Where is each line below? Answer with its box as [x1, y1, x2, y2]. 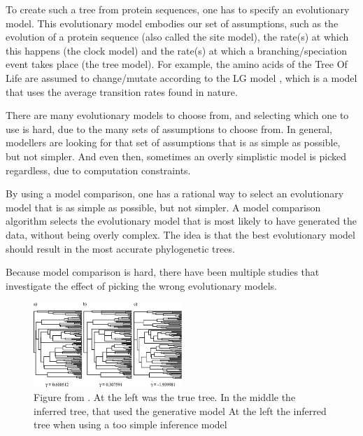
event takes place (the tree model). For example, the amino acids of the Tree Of [6, 57, 348, 71]
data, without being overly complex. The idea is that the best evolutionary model [6, 227, 355, 241]
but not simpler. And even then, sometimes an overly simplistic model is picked [6, 148, 347, 163]
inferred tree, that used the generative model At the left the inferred [34, 403, 327, 418]
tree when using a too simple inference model [34, 417, 227, 432]
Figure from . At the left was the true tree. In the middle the [34, 389, 296, 404]
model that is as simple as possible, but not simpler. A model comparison [6, 199, 321, 214]
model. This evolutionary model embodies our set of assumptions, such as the [6, 15, 339, 30]
